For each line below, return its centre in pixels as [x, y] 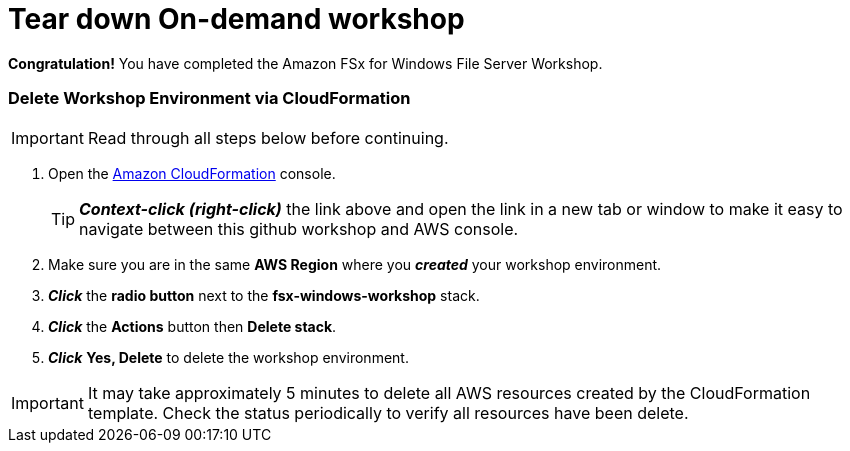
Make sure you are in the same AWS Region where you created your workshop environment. [355, 264]
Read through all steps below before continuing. [268, 137]
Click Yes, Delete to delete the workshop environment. [228, 357]
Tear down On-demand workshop [236, 19]
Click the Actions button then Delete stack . [192, 326]
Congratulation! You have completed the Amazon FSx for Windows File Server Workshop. [305, 63]
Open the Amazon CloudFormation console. [192, 173]
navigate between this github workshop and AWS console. [299, 228]
